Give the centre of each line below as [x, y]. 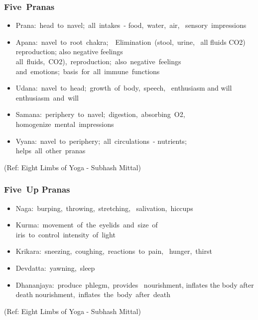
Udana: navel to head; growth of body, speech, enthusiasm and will [124, 88]
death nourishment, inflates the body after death [93, 294]
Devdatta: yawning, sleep [55, 267]
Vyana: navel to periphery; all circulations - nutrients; [101, 141]
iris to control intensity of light [65, 234]
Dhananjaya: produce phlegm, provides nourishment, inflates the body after [135, 284]
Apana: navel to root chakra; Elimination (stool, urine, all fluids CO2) [130, 42]
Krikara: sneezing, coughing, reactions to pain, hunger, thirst [114, 251]
